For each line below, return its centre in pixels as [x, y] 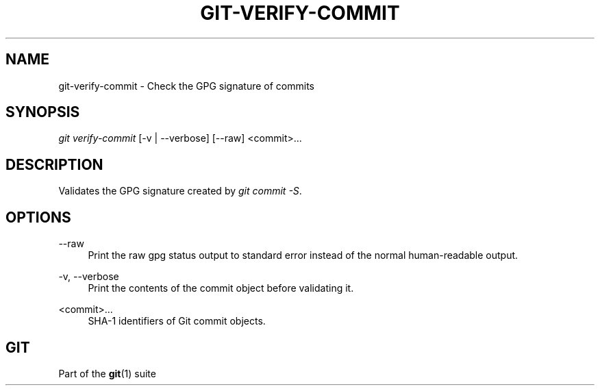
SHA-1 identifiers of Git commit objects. [177, 321]
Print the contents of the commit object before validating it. [221, 288]
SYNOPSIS [43, 112]
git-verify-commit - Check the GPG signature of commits [186, 86]
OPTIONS [38, 217]
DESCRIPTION [54, 164]
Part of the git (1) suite [107, 373]
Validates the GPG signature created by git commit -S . [180, 191]
